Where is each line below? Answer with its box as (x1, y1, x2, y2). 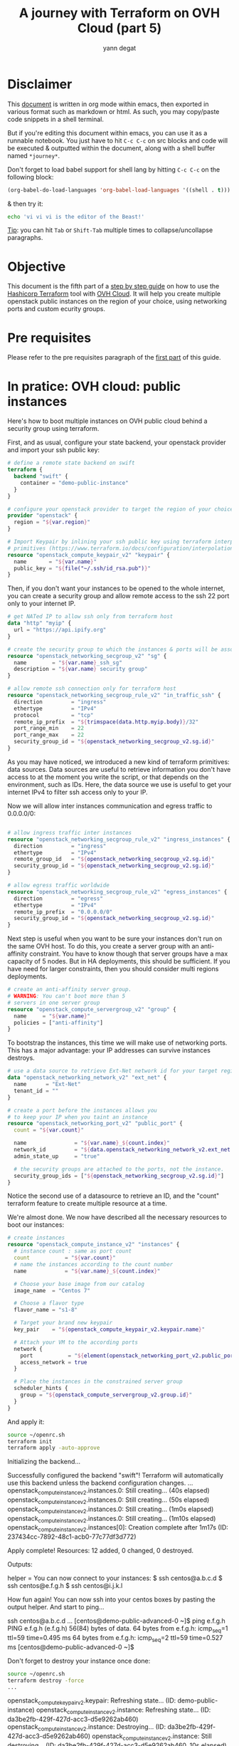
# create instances (7, 1234, 65, 1242)
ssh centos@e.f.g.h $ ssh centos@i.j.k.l (7, 1582, 123, 1590)
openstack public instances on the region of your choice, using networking (7, 297, 227, 305)
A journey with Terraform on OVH (18, 5, 221, 21)
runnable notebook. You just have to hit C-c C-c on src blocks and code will (7, 136, 228, 145)
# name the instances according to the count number (14, 1260, 174, 1268)
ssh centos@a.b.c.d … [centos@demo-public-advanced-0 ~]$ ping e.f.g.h (7, 1616, 225, 1625)
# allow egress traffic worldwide (7, 882, 110, 889)
